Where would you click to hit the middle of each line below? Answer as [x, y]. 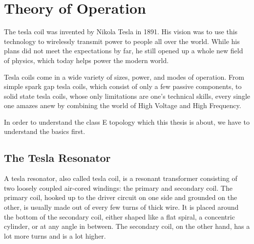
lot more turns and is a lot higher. [55, 235]
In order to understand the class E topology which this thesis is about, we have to [127, 122]
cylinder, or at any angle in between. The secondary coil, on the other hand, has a [127, 226]
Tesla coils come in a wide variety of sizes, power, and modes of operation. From [124, 77]
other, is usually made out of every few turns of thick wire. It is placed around [121, 207]
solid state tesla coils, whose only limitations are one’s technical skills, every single [127, 96]
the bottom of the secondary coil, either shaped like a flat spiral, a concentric [119, 216]
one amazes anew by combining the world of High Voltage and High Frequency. [123, 105]
